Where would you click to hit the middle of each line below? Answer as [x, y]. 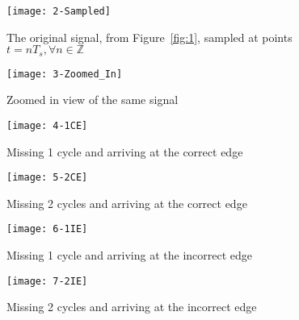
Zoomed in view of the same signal [93, 100]
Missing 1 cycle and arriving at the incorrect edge [130, 255]
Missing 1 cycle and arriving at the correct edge [125, 151]
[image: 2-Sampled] [59, 11]
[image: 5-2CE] [47, 178]
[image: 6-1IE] [47, 229]
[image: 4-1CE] [47, 125]
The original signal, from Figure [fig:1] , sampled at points [149, 37]
